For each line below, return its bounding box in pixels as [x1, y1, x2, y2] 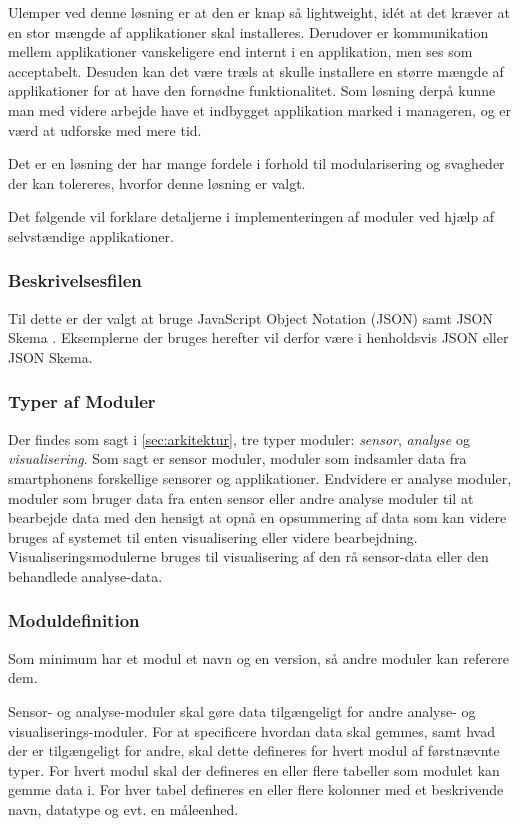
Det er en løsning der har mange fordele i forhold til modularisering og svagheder [8, 153, 505, 174]
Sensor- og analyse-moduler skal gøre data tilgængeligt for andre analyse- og [8, 700, 476, 721]
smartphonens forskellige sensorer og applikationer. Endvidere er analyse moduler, [8, 467, 512, 488]
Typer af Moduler [8, 389, 156, 414]
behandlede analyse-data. [8, 565, 163, 586]
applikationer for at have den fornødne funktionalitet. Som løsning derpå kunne [8, 80, 496, 101]
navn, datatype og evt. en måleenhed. [8, 798, 239, 819]
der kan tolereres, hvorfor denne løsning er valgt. [8, 172, 306, 193]
